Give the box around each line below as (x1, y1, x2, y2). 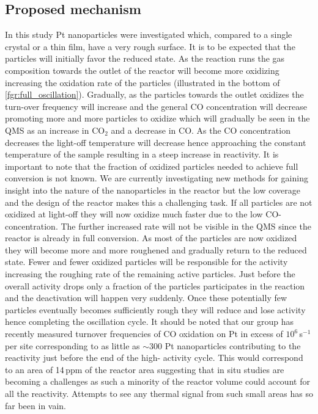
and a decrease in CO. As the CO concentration (111, 123, 290, 136)
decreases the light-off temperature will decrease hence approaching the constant (5, 136, 306, 148)
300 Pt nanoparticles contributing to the (149, 339, 301, 352)
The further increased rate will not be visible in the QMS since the (61, 219, 311, 232)
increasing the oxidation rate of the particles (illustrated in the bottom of (5, 76, 280, 89)
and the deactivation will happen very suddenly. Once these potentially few (5, 291, 287, 304)
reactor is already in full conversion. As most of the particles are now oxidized (5, 231, 297, 244)
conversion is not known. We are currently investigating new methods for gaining (5, 172, 308, 184)
